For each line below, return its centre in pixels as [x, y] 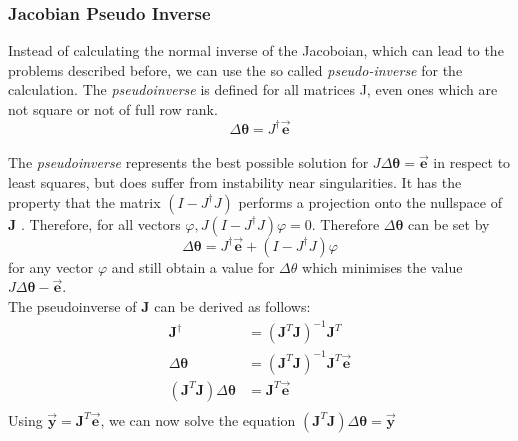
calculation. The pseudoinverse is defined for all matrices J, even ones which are [253, 89]
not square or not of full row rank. [113, 109]
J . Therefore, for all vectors [94, 223]
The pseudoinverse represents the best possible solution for [188, 162]
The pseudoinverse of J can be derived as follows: [159, 306]
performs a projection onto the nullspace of [370, 201]
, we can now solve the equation [198, 419]
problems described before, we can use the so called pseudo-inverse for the [235, 69]
